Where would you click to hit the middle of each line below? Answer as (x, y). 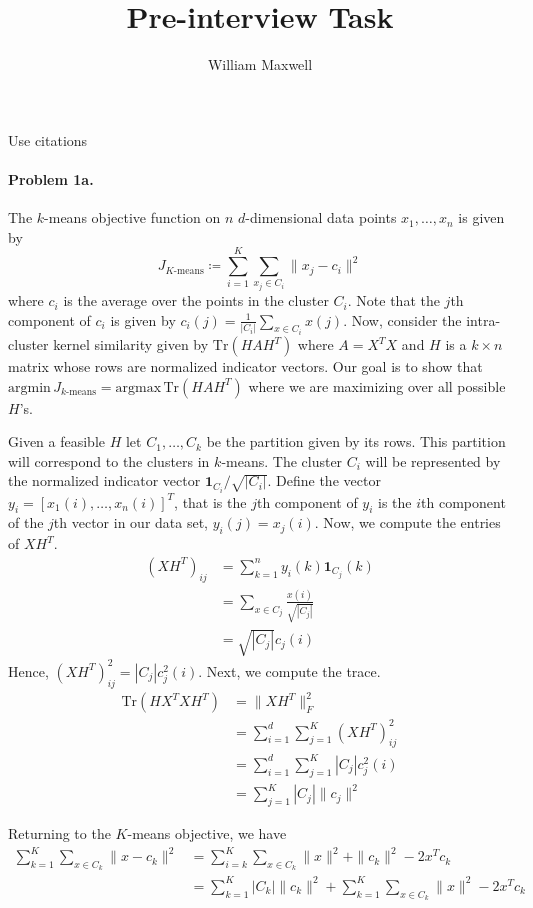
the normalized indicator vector (104, 480)
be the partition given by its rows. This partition (356, 441)
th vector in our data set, (130, 522)
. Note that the (393, 300)
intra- (483, 319)
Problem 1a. (51, 178)
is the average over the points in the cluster (196, 300)
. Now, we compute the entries (407, 522)
